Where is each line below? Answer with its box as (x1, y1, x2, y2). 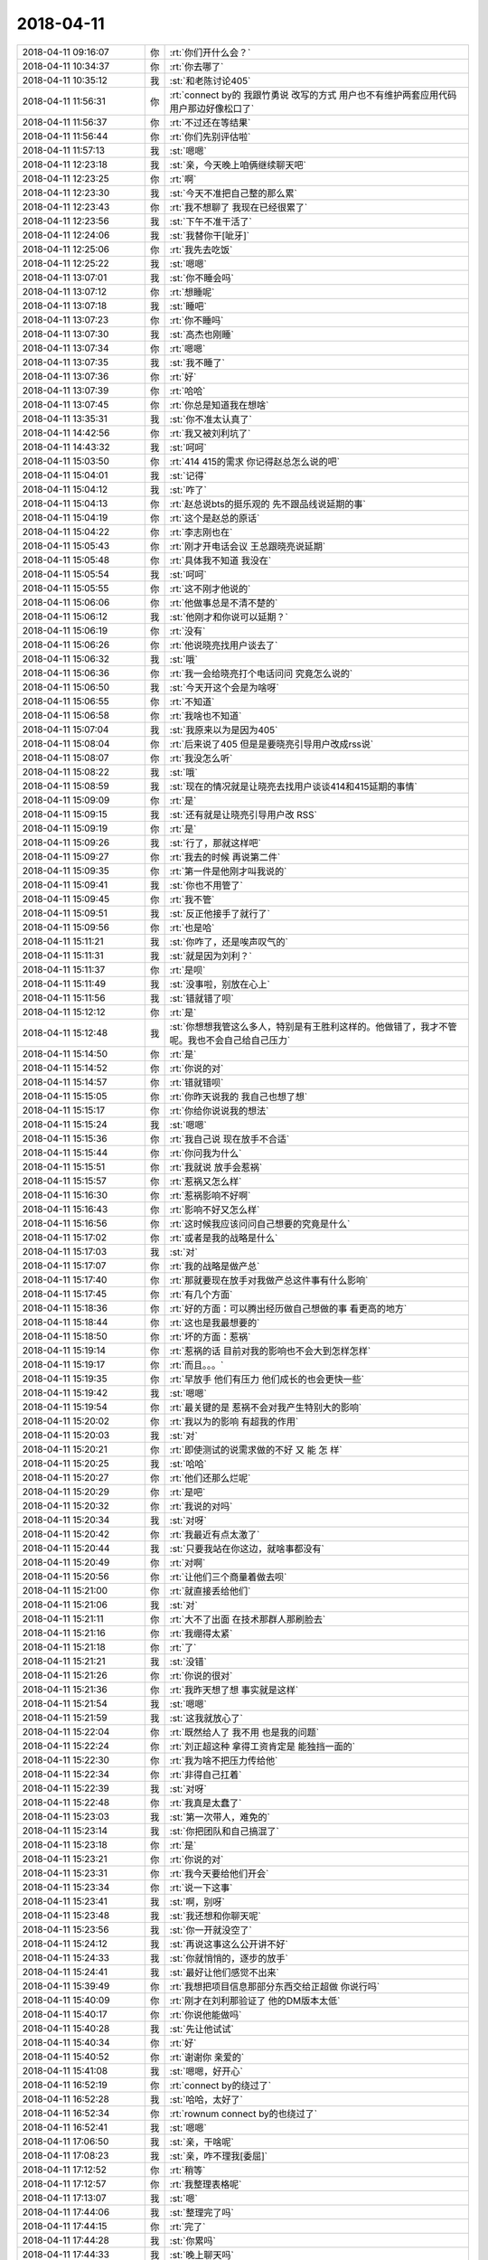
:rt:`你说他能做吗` (169, 2008, 242, 2020)
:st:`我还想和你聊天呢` (169, 1909, 261, 1922)
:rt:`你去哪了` (169, 60, 224, 72)
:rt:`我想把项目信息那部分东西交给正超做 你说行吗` (169, 1980, 380, 1992)
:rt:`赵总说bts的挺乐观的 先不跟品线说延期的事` (169, 497, 366, 510)
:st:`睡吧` (169, 299, 207, 312)
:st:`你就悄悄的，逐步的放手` (169, 1952, 288, 1964)
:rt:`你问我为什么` (169, 1146, 242, 1159)
